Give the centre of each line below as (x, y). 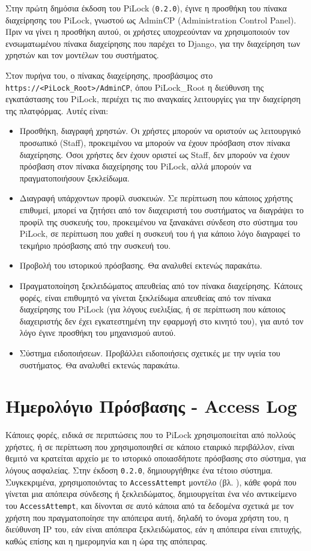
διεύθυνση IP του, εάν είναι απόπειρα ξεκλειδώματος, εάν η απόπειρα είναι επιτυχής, (154, 529)
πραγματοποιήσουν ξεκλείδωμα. (74, 178)
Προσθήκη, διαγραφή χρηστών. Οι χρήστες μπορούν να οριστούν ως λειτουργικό (160, 131)
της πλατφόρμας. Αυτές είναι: (57, 110)
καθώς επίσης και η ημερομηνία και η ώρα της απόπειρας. (107, 540)
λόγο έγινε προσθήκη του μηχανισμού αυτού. (98, 333)
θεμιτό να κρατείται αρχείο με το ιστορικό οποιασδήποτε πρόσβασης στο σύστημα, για (156, 458)
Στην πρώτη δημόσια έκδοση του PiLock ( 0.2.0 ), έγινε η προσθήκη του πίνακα (146, 8)
